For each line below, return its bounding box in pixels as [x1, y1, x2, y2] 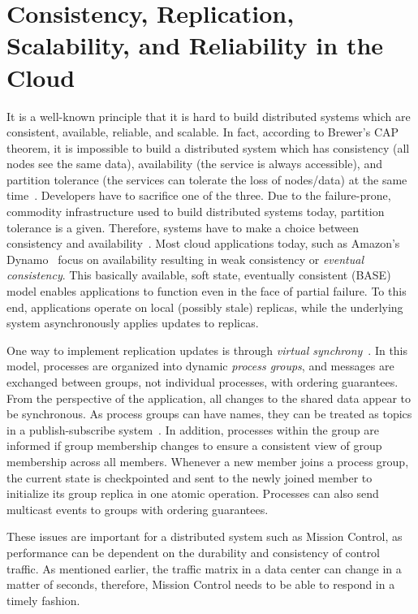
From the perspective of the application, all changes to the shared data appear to [6, 389, 411, 406]
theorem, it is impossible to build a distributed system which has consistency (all [6, 139, 410, 156]
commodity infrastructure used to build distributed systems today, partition [6, 203, 385, 220]
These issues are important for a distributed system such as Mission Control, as [6, 528, 403, 545]
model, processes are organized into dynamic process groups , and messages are [6, 357, 394, 374]
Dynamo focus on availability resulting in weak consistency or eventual [6, 250, 364, 267]
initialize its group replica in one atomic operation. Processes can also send [6, 485, 379, 502]
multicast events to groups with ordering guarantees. [6, 500, 269, 517]
